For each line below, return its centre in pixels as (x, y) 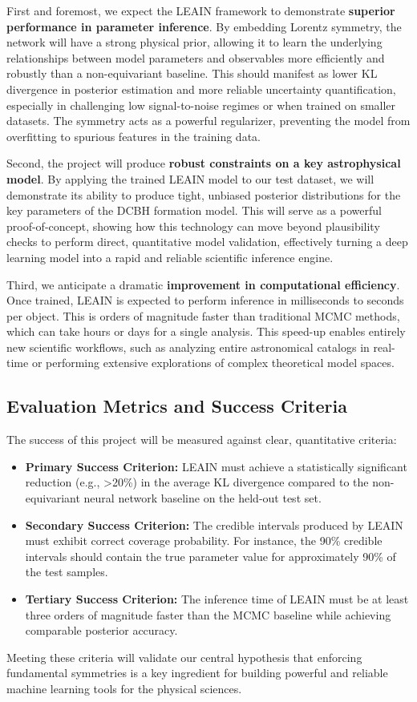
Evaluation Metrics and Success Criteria (177, 406)
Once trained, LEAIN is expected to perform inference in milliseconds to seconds (205, 300)
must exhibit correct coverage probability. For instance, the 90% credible (204, 541)
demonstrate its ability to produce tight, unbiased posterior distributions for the (204, 194)
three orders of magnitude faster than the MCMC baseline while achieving (208, 614)
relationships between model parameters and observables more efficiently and (196, 57)
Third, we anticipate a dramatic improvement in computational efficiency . (203, 284)
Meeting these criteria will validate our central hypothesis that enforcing (184, 657)
